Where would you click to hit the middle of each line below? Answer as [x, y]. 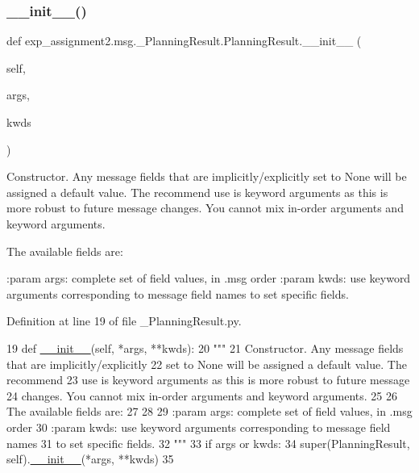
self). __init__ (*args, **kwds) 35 [90, 459]
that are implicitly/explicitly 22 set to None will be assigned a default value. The [207, 364]
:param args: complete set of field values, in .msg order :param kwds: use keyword [209, 278]
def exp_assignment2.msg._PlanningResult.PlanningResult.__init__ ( [184, 41]
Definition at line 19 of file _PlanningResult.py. [124, 321]
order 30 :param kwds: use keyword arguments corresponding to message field [199, 427]
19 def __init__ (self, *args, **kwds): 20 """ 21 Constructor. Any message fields [205, 347]
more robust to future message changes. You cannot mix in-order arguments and [205, 208]
